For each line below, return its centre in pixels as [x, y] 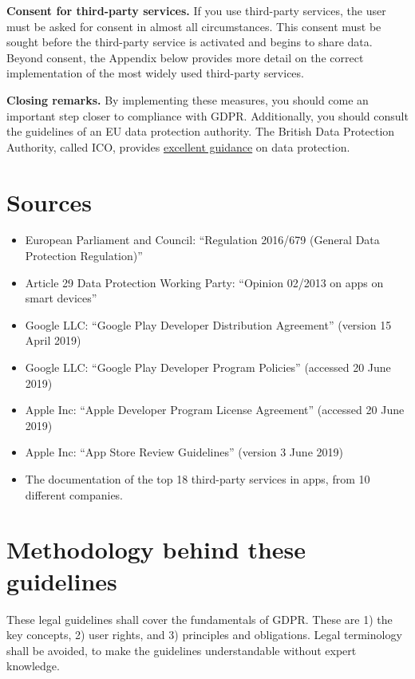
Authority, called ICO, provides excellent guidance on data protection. [178, 146]
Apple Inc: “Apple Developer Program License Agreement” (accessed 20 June [215, 410]
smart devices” [61, 298]
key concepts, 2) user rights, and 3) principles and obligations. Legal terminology [204, 635]
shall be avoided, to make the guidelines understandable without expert [182, 650]
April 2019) [53, 340]
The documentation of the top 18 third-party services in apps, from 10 [198, 479]
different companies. [74, 494]
